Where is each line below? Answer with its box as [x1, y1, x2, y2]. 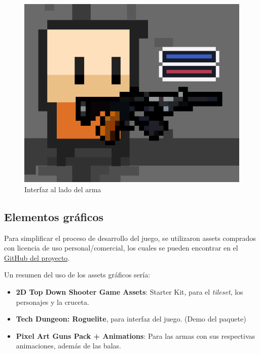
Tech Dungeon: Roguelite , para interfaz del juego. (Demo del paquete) [16, 313, 246, 324]
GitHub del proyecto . [4, 252, 70, 263]
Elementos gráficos [4, 208, 104, 224]
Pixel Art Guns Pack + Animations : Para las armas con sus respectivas [16, 330, 255, 341]
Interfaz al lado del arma [24, 184, 101, 194]
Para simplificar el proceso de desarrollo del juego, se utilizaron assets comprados [4, 232, 256, 243]
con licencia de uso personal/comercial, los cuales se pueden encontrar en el [4, 242, 238, 253]
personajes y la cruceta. [16, 296, 89, 307]
